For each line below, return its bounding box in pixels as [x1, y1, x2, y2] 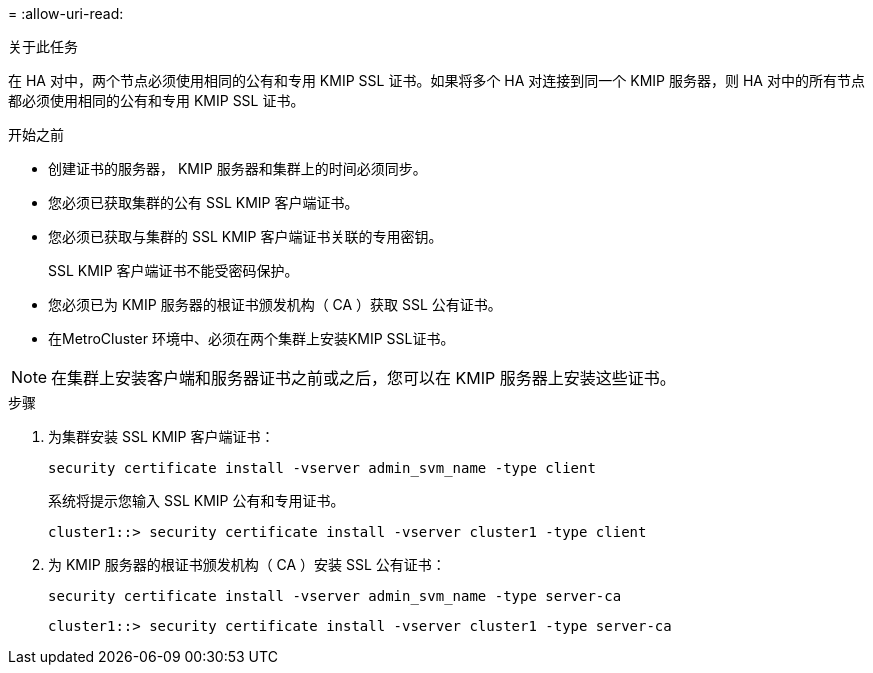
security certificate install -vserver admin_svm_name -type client [48, 460, 596, 476]
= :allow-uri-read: [8, 5, 124, 22]
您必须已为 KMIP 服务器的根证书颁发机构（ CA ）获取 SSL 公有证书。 [48, 296, 502, 313]
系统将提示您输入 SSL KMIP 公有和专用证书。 [48, 492, 345, 509]
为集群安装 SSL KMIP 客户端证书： [48, 428, 275, 445]
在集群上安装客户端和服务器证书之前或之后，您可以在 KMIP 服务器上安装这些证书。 [51, 368, 676, 388]
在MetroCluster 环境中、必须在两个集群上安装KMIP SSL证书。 [48, 330, 455, 347]
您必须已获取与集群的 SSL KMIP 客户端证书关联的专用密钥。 [48, 228, 443, 245]
